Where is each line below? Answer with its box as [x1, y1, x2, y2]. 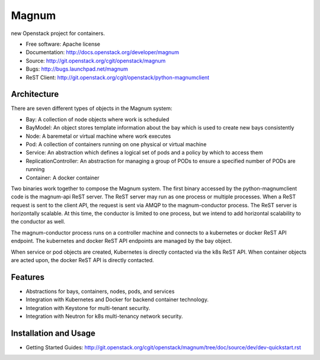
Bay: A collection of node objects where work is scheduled [25, 116, 169, 123]
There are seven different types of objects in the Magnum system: [11, 105, 172, 112]
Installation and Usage [11, 328, 96, 338]
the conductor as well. [11, 218, 65, 225]
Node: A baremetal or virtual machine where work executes [25, 132, 171, 140]
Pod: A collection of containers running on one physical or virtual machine [25, 140, 207, 148]
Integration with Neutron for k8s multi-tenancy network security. [25, 312, 183, 320]
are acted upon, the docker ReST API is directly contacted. [11, 257, 154, 264]
